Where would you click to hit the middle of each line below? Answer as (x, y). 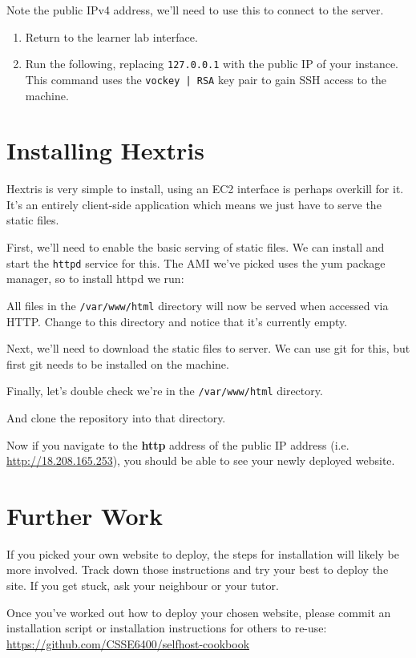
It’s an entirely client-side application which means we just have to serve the (194, 204)
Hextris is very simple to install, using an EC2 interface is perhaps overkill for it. (205, 189)
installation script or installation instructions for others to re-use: (167, 628)
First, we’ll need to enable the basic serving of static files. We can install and (196, 247)
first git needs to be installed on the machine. (118, 363)
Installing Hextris (105, 150)
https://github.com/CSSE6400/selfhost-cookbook (128, 643)
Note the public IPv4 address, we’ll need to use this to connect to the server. (195, 10)
